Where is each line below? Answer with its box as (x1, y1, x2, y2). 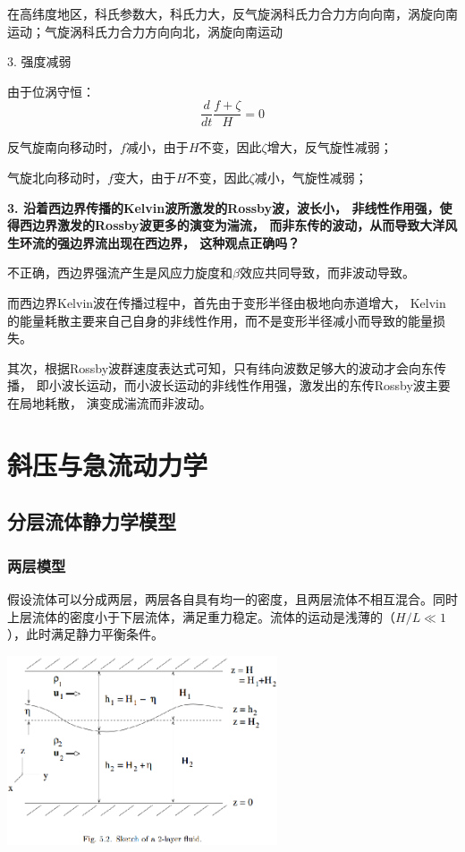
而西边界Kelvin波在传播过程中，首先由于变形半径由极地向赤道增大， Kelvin (7, 294, 446, 311)
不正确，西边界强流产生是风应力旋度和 (7, 263, 232, 282)
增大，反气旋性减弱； (266, 138, 393, 157)
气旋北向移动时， (7, 168, 107, 187)
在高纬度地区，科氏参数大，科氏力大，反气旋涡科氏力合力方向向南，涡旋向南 (7, 4, 458, 22)
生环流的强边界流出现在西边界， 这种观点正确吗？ (7, 233, 300, 251)
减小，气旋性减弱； (254, 168, 368, 187)
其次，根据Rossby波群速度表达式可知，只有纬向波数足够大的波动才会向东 (7, 358, 435, 377)
